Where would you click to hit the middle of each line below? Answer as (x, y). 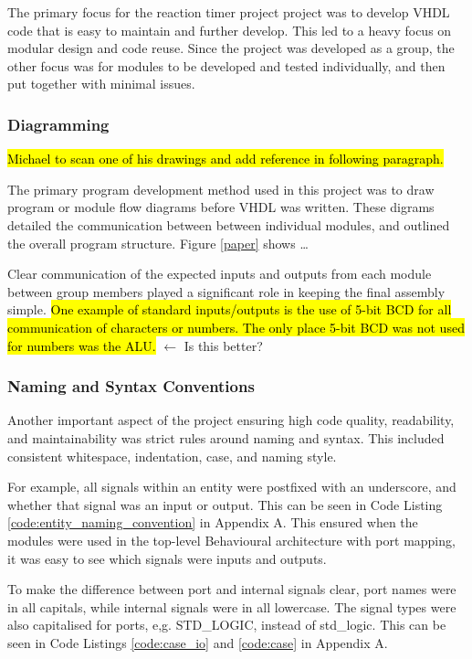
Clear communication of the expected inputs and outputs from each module (220, 274)
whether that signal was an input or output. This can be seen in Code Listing (225, 504)
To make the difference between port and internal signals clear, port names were (232, 589)
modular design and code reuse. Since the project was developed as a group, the (231, 48)
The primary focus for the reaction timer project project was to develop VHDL (229, 12)
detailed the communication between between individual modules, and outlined (229, 224)
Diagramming (58, 124)
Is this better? (223, 345)
